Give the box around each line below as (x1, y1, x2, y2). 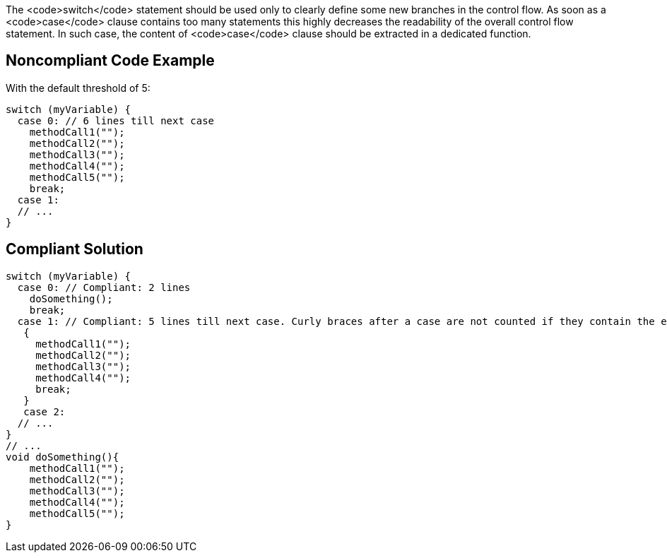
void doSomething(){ (6, 451, 119, 463)
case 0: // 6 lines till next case (17, 114, 215, 126)
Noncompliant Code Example (6, 52, 215, 70)
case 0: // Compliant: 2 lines (17, 281, 191, 293)
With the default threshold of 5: (6, 81, 150, 94)
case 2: (23, 405, 66, 417)
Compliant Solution (6, 240, 143, 259)
